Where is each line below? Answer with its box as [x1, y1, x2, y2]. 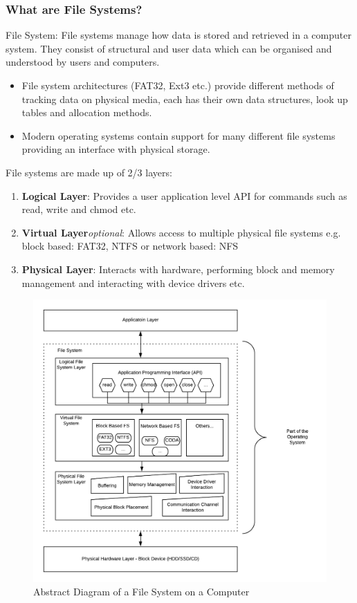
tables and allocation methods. [21, 105, 152, 120]
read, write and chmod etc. [21, 202, 136, 216]
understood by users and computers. [6, 55, 160, 69]
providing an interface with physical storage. [21, 142, 210, 156]
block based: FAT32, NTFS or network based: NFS [21, 239, 239, 253]
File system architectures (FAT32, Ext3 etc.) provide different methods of [21, 78, 334, 92]
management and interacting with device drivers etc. [21, 275, 245, 290]
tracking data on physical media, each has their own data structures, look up [21, 91, 348, 106]
